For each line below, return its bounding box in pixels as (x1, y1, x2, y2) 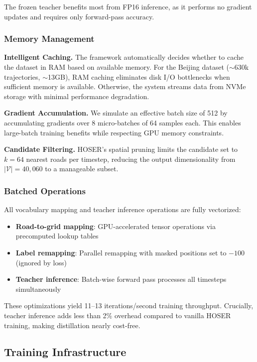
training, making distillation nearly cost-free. (4, 320, 140, 330)
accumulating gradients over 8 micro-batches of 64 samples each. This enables (4, 117, 241, 127)
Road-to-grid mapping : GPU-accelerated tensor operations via (15, 221, 216, 231)
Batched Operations (4, 184, 86, 197)
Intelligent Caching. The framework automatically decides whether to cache (4, 52, 244, 62)
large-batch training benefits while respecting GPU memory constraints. (4, 127, 224, 137)
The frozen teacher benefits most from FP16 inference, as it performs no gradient (4, 1, 252, 11)
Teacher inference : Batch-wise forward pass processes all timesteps (15, 274, 227, 284)
